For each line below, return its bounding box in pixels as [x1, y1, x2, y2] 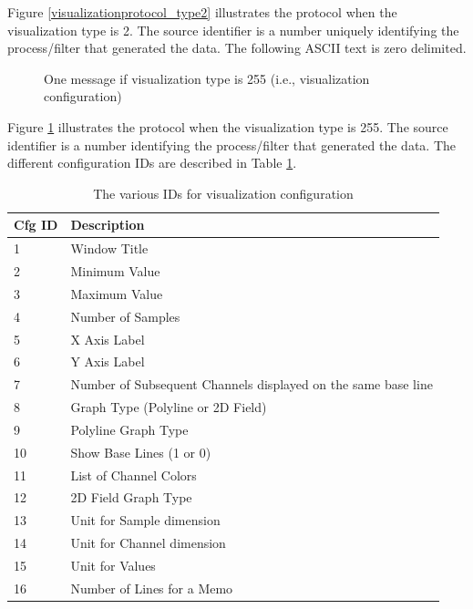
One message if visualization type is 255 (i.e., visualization [44, 68, 370, 88]
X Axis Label [70, 329, 145, 348]
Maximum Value [70, 284, 163, 303]
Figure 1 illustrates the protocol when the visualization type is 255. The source [7, 117, 448, 136]
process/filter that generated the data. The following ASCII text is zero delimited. [7, 38, 467, 57]
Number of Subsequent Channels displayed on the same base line [70, 375, 433, 394]
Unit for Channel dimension [70, 533, 226, 552]
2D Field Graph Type [70, 488, 192, 507]
